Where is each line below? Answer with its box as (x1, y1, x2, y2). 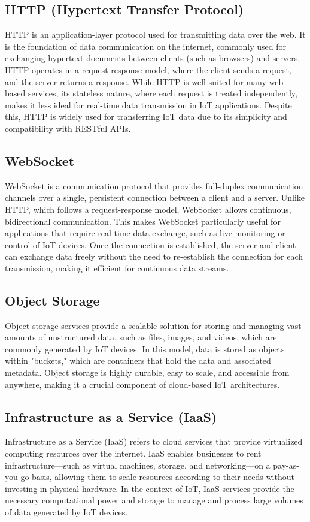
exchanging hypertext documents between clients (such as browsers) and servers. (5, 52, 300, 64)
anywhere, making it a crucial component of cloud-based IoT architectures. (5, 378, 280, 390)
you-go (5, 470, 29, 483)
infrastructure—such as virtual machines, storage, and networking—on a (5, 458, 271, 471)
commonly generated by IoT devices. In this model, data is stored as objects (5, 342, 285, 355)
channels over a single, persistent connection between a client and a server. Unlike (5, 191, 305, 204)
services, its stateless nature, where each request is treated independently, (28, 87, 297, 99)
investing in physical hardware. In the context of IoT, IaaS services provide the (5, 482, 294, 494)
